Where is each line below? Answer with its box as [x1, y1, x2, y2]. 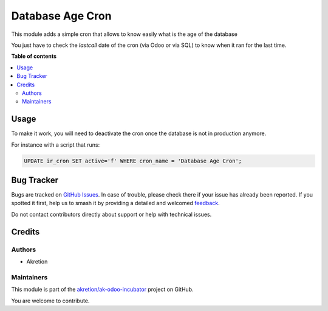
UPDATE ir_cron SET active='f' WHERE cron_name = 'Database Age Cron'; [24, 157, 242, 164]
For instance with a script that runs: [11, 141, 100, 149]
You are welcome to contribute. [11, 297, 90, 304]
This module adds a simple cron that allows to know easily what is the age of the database [11, 30, 238, 38]
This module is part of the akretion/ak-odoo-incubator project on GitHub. [11, 286, 194, 293]
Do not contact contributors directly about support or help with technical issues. [11, 211, 212, 218]
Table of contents [11, 52, 57, 60]
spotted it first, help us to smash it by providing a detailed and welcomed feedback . [11, 200, 220, 207]
